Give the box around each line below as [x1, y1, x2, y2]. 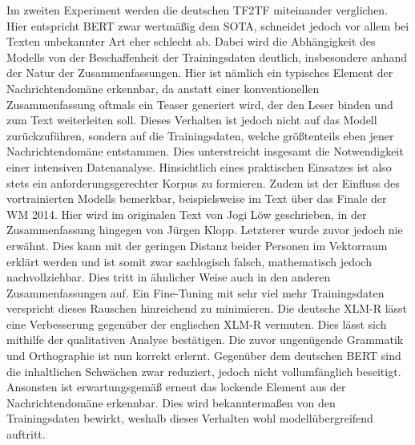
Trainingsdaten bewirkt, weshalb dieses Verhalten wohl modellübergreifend [6, 410, 373, 427]
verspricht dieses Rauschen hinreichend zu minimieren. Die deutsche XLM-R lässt [6, 300, 408, 317]
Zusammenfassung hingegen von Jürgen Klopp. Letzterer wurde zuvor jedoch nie [6, 221, 403, 238]
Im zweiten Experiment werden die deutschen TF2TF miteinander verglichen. [6, 2, 389, 18]
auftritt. [6, 426, 46, 443]
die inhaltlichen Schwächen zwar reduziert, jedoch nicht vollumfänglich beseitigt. [6, 362, 401, 379]
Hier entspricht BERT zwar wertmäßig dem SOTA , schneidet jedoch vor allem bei [6, 17, 409, 34]
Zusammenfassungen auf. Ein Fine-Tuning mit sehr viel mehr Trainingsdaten [6, 284, 385, 301]
